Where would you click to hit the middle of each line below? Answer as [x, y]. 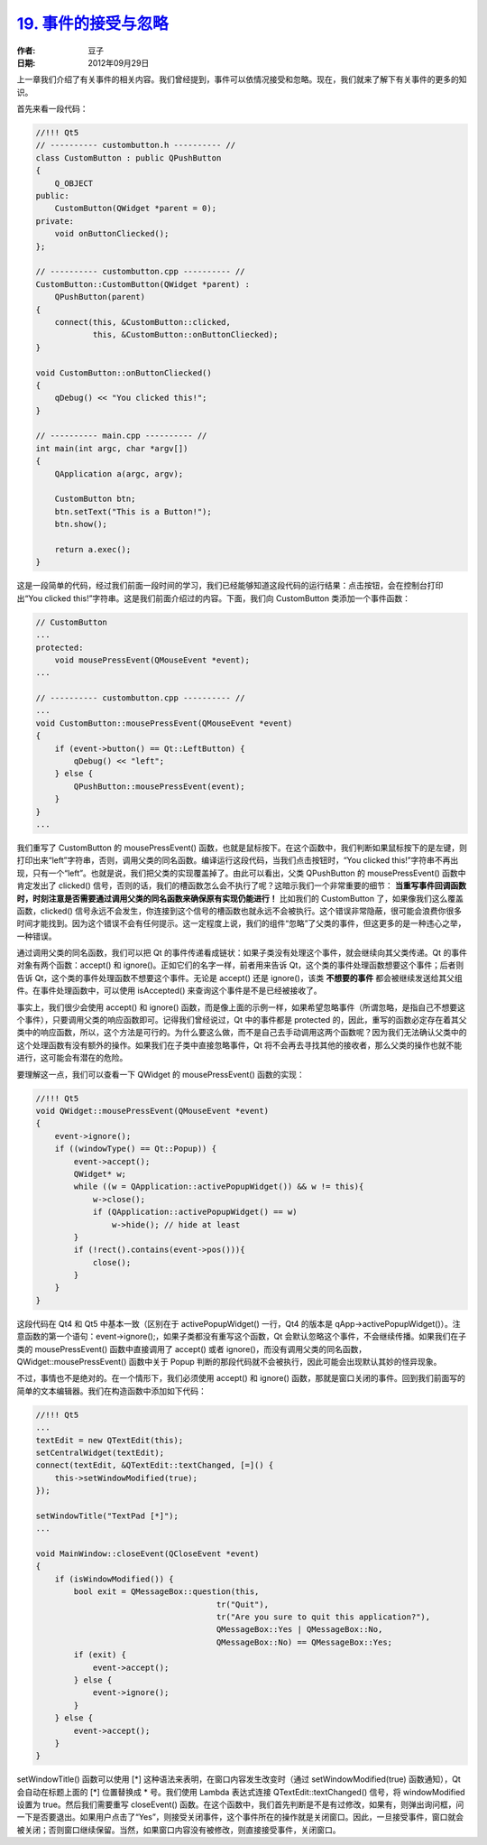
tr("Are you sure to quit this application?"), [323, 1617]
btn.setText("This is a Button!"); [133, 511]
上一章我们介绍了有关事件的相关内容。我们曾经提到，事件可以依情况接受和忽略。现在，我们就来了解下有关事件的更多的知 [242, 79]
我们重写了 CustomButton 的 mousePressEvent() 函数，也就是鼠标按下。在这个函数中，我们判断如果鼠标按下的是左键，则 [242, 848]
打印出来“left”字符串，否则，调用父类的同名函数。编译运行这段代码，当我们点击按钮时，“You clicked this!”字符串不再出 [238, 860]
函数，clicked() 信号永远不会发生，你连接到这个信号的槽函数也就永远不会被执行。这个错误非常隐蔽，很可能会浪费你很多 [239, 911]
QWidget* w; [100, 1174]
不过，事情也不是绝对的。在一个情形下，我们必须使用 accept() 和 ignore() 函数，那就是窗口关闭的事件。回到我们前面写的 [241, 1378]
